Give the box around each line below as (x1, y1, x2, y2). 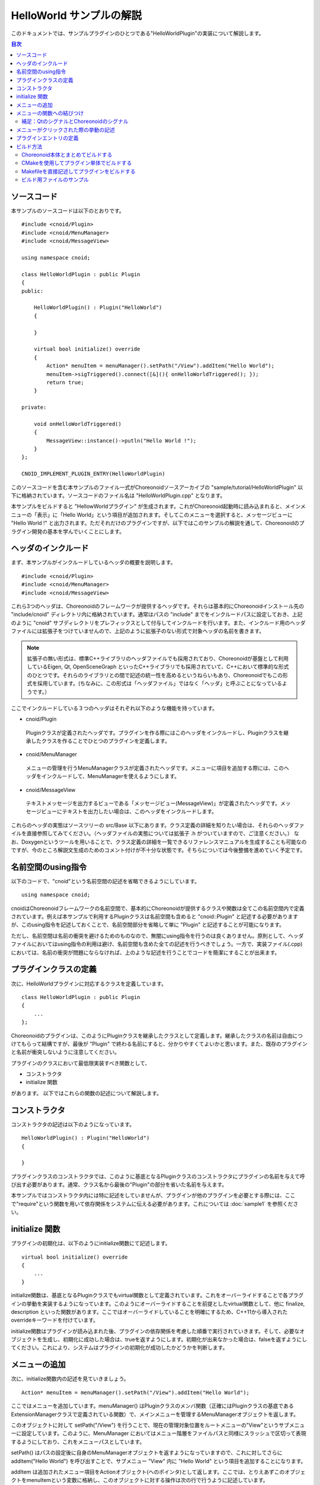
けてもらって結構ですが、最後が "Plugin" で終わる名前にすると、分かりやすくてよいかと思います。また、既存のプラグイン (11, 1040, 308, 1047)
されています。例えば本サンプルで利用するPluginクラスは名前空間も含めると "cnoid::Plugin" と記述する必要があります (11, 913, 299, 920)
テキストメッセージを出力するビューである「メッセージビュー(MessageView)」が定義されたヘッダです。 (25, 800, 281, 807)
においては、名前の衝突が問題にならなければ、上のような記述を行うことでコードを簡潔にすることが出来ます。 (11, 949, 280, 956)
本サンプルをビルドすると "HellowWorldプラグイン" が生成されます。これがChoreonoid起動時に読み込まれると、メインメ (11, 503, 306, 510)
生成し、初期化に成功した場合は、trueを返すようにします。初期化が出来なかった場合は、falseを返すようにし (41, 1336, 308, 1343)
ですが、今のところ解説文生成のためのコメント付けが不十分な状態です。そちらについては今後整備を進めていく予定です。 (11, 846, 306, 854)
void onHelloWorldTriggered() (33, 421, 121, 427)
